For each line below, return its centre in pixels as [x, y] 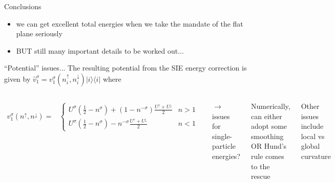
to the [260, 166]
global [310, 146]
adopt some [269, 126]
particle [224, 146]
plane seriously [39, 33]
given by [17, 78]
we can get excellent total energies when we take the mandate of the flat [130, 23]
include [312, 126]
